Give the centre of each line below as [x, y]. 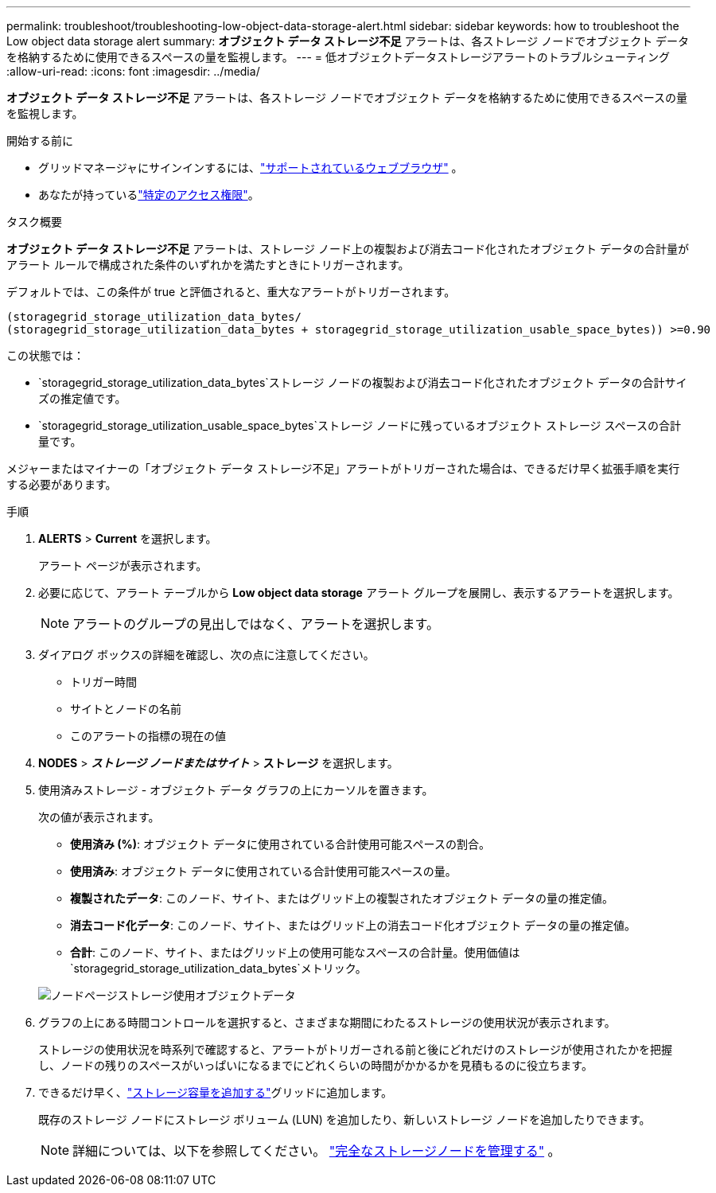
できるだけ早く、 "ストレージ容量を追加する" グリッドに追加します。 [216, 1092]
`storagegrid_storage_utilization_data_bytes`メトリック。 [218, 968]
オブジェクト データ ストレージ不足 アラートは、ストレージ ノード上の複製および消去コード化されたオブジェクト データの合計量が [348, 249]
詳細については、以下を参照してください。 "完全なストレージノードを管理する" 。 [317, 1151]
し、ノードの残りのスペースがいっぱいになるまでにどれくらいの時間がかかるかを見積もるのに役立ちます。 [315, 1065]
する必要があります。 [62, 484]
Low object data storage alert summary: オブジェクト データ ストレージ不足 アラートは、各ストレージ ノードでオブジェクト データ [348, 41]
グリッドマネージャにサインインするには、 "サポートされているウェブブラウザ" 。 [251, 168]
